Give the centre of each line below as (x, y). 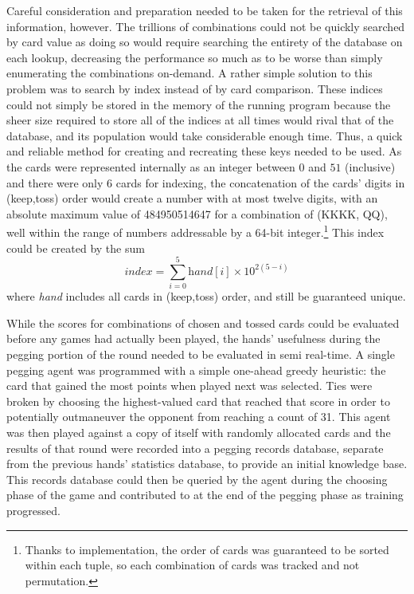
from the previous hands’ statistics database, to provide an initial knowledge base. (207, 464)
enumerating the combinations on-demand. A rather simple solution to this (189, 73)
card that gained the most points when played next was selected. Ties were (189, 386)
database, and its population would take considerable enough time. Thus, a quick (205, 135)
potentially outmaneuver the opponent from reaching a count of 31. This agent (199, 417)
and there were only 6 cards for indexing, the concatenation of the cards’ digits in (206, 182)
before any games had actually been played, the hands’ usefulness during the (193, 338)
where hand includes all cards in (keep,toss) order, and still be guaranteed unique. (206, 296)
